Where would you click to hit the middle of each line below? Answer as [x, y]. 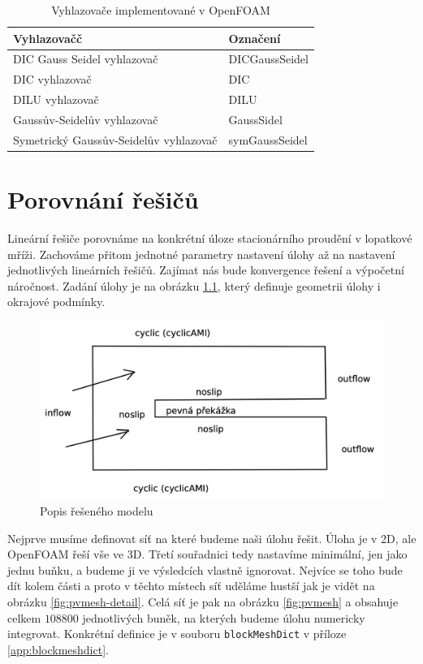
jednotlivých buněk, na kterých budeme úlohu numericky [224, 617]
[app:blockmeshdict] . [58, 649]
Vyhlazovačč [48, 38]
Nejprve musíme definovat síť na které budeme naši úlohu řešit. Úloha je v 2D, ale [212, 538]
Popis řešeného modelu [97, 511]
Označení [255, 38]
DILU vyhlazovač [56, 99]
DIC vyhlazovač [52, 79]
